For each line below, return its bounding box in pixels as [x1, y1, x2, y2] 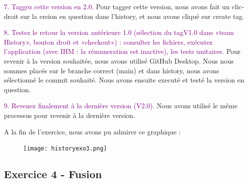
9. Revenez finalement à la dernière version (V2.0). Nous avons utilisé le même [4, 100, 238, 111]
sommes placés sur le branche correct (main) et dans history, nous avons [4, 65, 219, 75]
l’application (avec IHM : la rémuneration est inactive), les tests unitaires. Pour [4, 46, 241, 56]
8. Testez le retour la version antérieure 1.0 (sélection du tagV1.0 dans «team [4, 27, 234, 37]
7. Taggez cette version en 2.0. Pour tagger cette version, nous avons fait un [4, 1, 230, 11]
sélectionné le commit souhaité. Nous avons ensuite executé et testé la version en [4, 75, 244, 85]
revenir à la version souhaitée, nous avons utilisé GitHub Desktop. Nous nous [4, 55, 234, 66]
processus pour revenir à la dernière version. [4, 110, 135, 120]
